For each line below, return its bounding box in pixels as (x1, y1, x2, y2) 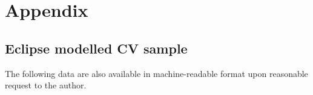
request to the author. (5, 79, 87, 91)
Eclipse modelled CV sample (5, 38, 188, 57)
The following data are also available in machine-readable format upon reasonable (5, 67, 308, 79)
